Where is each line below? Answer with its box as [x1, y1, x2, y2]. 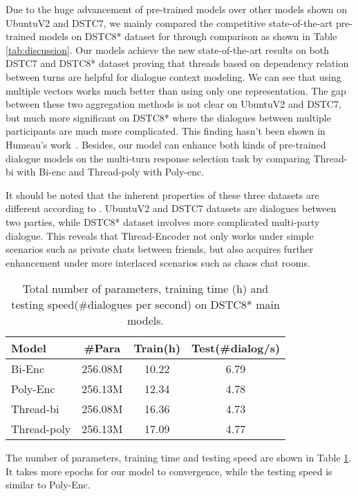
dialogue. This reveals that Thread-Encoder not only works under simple [6, 228, 314, 242]
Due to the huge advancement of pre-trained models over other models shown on [6, 2, 348, 16]
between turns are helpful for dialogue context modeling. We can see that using [6, 69, 341, 84]
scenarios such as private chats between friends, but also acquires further [6, 242, 314, 256]
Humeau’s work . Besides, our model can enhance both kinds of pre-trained [6, 137, 326, 151]
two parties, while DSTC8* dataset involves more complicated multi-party [6, 214, 320, 229]
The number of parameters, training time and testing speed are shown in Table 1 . [6, 450, 352, 465]
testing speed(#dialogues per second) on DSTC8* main [11, 296, 280, 313]
